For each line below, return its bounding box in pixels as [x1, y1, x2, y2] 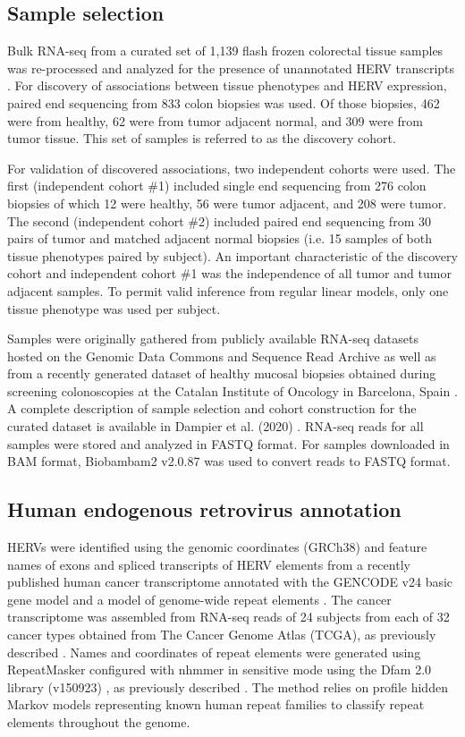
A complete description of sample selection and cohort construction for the [7, 399, 417, 418]
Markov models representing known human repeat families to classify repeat [7, 695, 425, 714]
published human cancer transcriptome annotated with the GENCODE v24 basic [7, 572, 453, 591]
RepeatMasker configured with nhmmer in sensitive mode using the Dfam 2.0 [7, 660, 432, 679]
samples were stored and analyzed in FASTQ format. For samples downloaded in [7, 434, 450, 453]
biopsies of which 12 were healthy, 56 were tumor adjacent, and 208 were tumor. [7, 193, 447, 212]
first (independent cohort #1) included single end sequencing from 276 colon [7, 176, 427, 195]
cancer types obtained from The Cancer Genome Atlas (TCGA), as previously [7, 625, 436, 644]
